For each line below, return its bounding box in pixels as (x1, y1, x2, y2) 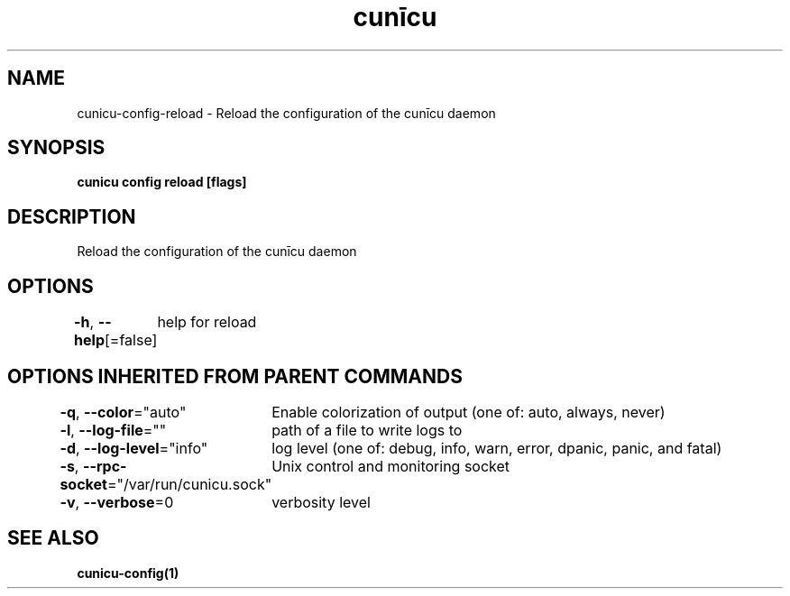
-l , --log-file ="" (60, 420, 167, 439)
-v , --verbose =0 (60, 492, 174, 511)
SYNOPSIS (7, 136, 106, 160)
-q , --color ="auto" (60, 402, 187, 421)
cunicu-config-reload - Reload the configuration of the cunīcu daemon (77, 105, 496, 121)
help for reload (157, 313, 257, 332)
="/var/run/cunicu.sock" (106, 474, 272, 493)
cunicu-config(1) (77, 564, 179, 581)
